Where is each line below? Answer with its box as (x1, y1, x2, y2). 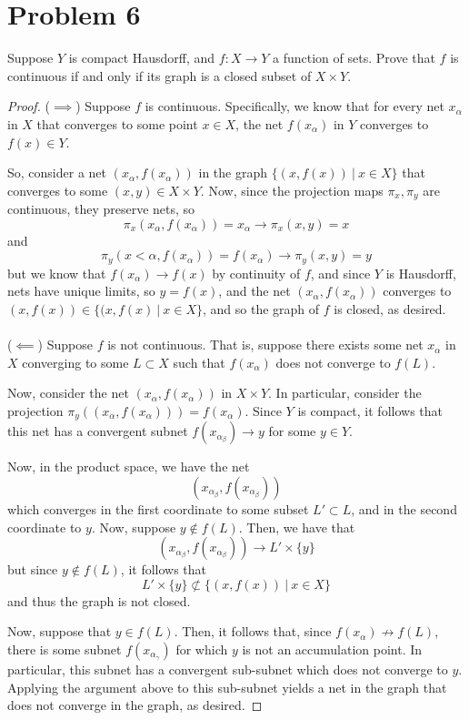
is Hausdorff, (385, 263, 456, 282)
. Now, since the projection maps (200, 180, 384, 199)
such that (173, 352, 225, 371)
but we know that (7, 263, 106, 282)
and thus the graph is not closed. (7, 591, 191, 610)
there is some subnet (7, 639, 122, 658)
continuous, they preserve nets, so (7, 199, 195, 218)
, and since (310, 263, 371, 282)
